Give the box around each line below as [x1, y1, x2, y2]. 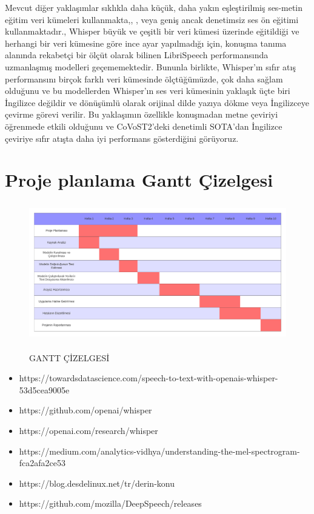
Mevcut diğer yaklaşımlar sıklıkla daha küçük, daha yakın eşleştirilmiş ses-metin [5, 1, 303, 13]
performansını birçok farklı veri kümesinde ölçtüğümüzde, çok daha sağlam [5, 72, 283, 85]
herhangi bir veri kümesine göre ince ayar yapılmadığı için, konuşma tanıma [5, 36, 287, 49]
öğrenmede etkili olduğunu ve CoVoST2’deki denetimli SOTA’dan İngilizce [5, 119, 282, 132]
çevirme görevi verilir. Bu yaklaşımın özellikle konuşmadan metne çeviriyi [5, 108, 278, 121]
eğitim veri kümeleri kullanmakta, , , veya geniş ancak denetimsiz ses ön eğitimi [5, 13, 299, 25]
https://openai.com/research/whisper [19, 424, 158, 436]
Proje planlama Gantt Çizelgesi [5, 167, 273, 192]
